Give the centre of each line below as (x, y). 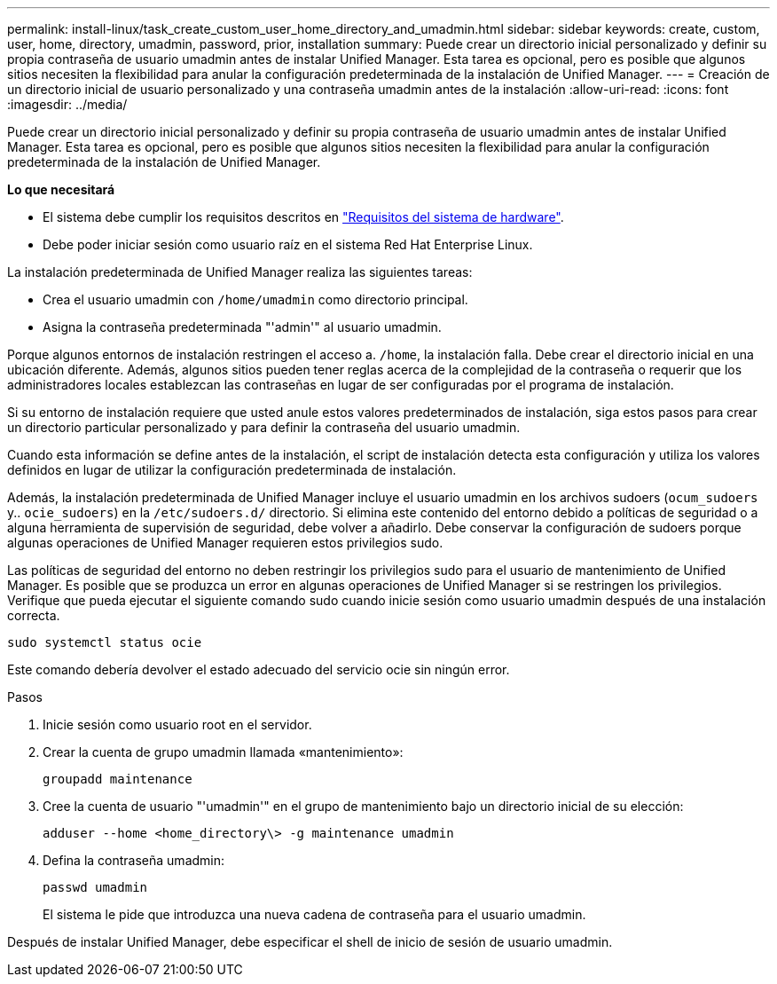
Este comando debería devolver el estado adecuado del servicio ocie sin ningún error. (259, 669)
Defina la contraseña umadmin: (134, 860)
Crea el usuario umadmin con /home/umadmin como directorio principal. (255, 299)
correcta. (34, 615)
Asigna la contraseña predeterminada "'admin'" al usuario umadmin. (242, 327)
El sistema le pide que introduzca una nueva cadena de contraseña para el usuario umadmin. (314, 914)
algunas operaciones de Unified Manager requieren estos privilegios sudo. (225, 543)
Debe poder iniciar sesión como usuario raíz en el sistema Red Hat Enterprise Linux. (288, 244)
